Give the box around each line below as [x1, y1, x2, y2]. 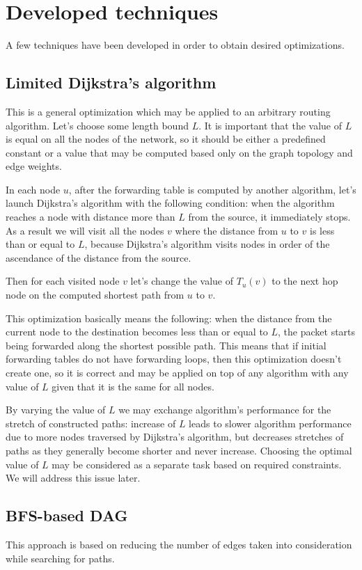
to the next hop [271, 274, 338, 288]
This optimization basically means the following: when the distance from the [6, 310, 332, 325]
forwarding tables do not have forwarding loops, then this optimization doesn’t [6, 351, 342, 366]
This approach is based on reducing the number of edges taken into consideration [6, 537, 352, 551]
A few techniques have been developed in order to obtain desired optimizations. [6, 38, 345, 52]
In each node [6, 182, 61, 196]
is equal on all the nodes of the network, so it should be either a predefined [6, 132, 326, 146]
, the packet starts [278, 324, 356, 339]
